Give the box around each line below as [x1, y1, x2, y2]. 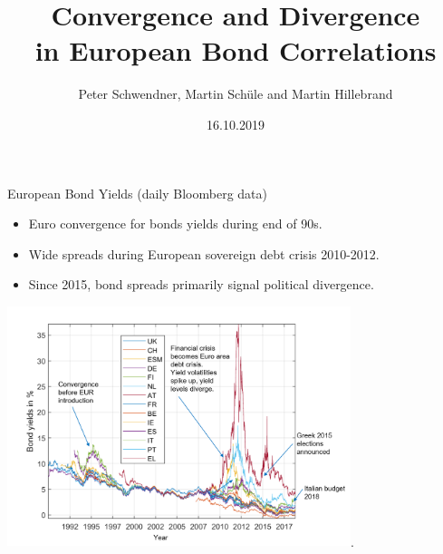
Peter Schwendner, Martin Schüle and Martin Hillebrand [78, 84, 393, 103]
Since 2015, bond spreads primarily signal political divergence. [28, 275, 374, 294]
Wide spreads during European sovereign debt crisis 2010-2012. [28, 244, 380, 263]
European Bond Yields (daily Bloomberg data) [7, 183, 267, 202]
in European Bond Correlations [34, 32, 437, 69]
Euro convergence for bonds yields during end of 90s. [28, 214, 323, 233]
